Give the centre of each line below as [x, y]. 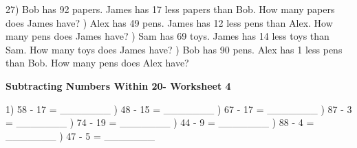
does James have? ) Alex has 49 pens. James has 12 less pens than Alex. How [169, 22]
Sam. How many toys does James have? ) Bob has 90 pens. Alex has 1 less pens [174, 49]
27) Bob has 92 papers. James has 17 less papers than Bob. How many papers [170, 9]
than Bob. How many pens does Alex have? [97, 63]
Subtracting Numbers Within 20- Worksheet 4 [118, 85]
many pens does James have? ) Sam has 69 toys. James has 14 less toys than [167, 36]
